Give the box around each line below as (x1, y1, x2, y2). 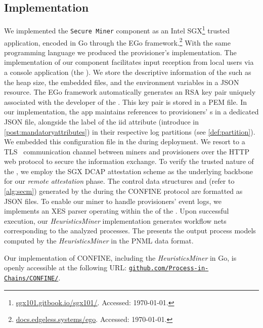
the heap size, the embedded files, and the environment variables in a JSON (4, 76, 239, 87)
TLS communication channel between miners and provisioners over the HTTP (4, 146, 249, 156)
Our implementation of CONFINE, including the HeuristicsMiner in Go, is (4, 252, 237, 263)
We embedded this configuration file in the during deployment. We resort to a (4, 136, 245, 147)
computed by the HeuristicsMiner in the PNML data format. (4, 235, 194, 246)
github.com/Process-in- (128, 265, 209, 272)
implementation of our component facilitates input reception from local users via (4, 57, 254, 67)
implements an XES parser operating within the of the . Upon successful (4, 206, 229, 216)
